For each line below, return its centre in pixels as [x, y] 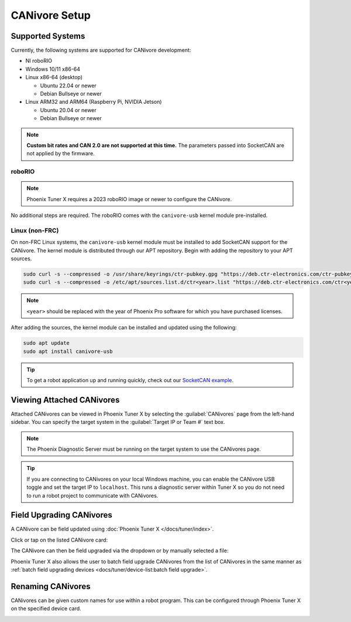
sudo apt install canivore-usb [68, 351]
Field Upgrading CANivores [61, 515]
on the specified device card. [46, 609]
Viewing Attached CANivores [65, 400]
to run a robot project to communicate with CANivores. [92, 495]
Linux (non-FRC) [35, 230]
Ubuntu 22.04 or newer [68, 86]
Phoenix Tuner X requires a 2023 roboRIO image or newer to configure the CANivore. [129, 199]
